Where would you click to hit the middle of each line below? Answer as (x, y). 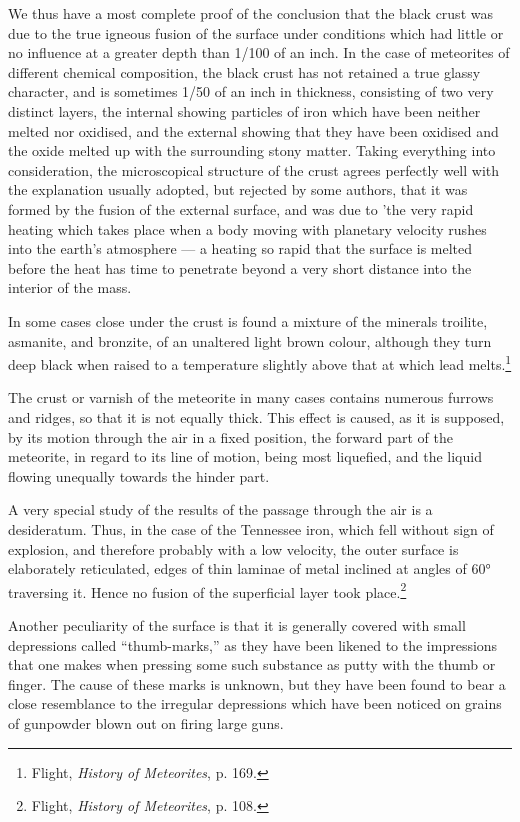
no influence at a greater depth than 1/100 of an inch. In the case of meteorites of (259, 52)
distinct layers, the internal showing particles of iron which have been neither (244, 110)
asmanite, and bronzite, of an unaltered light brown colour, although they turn (250, 340)
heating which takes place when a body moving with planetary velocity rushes (247, 228)
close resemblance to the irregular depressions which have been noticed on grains (255, 703)
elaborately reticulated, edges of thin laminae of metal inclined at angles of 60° (249, 568)
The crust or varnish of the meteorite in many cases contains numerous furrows (251, 397)
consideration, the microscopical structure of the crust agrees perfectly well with (254, 169)
